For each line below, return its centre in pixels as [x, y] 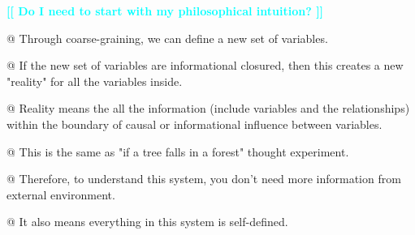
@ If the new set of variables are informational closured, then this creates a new [205, 65]
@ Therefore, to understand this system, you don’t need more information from [204, 179]
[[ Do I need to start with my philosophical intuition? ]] [165, 11]
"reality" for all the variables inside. [95, 81]
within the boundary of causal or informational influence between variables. [195, 124]
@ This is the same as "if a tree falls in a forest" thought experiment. [178, 151]
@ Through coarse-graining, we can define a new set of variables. [167, 38]
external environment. [61, 194]
